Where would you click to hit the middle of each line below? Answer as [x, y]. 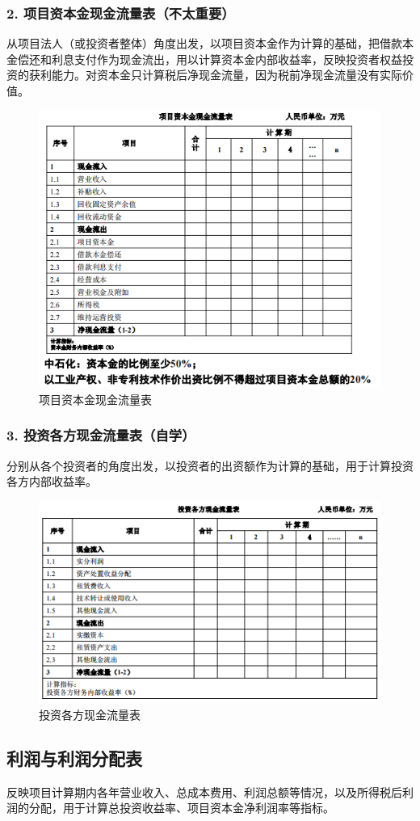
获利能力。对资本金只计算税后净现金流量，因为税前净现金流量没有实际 [215, 75]
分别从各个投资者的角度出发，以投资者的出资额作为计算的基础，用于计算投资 [210, 465]
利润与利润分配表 [74, 758]
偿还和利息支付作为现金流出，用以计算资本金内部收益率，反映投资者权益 [210, 59]
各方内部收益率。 [52, 481]
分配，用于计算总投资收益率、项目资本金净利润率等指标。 [181, 808]
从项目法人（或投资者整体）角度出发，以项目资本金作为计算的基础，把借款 [204, 43]
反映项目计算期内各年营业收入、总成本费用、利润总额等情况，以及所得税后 [204, 792]
